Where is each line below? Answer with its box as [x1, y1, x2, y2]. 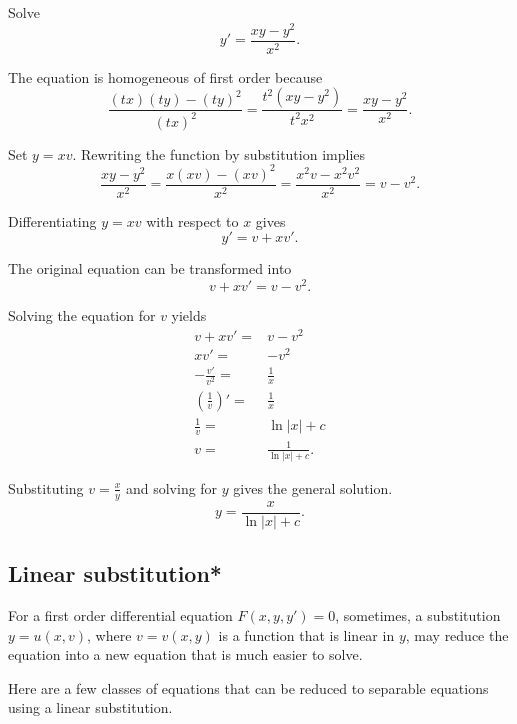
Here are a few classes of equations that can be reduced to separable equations [8, 677, 489, 698]
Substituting [8, 477, 84, 498]
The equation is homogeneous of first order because [8, 66, 323, 87]
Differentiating [8, 210, 97, 231]
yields [171, 305, 207, 326]
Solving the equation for [8, 305, 156, 326]
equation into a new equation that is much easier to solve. [8, 644, 363, 665]
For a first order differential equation [8, 604, 233, 625]
